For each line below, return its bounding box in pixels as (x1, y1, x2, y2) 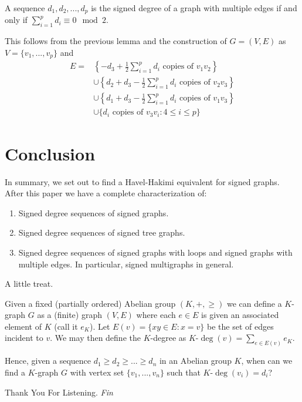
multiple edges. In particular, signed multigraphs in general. (18, 257, 234, 270)
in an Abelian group (159, 354, 232, 367)
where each (136, 309, 176, 321)
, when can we (241, 354, 293, 367)
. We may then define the (50, 331, 141, 344)
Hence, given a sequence (5, 354, 91, 367)
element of (5, 320, 42, 332)
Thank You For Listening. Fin (5, 386, 113, 398)
